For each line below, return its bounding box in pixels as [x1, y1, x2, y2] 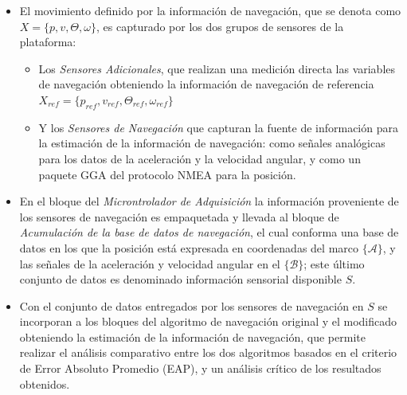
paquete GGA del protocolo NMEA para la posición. [38, 166, 296, 182]
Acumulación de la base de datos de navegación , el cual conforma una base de [19, 224, 399, 241]
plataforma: [19, 33, 76, 50]
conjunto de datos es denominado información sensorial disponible [19, 271, 342, 287]
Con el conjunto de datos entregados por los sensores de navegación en [19, 297, 364, 314]
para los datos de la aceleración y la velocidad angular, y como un [38, 150, 361, 166]
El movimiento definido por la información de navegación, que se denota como [19, 2, 401, 18]
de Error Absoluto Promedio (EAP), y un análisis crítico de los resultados [19, 360, 382, 377]
